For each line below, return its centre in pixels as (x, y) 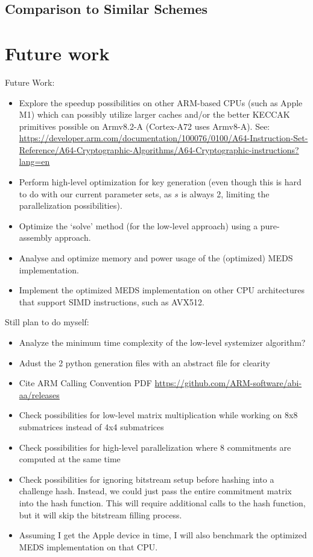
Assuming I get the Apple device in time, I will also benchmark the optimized (163, 535)
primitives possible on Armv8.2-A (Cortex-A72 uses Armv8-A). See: (144, 126)
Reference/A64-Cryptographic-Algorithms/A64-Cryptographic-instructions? (159, 149)
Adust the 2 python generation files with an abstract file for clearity (144, 362)
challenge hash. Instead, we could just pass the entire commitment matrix (155, 491)
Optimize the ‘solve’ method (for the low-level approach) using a (138, 225)
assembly (36, 237)
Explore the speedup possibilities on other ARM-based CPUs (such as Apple (161, 102)
